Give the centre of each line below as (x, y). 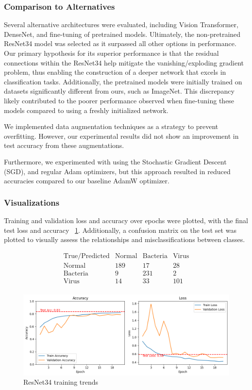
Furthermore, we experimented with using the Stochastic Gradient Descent (115, 161)
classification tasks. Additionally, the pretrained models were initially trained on (123, 81)
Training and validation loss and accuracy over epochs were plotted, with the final (126, 220)
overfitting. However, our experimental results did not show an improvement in (121, 136)
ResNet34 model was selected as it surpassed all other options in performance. (120, 43)
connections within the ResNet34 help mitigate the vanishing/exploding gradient (124, 62)
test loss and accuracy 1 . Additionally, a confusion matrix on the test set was (120, 230)
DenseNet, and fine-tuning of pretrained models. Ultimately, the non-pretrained (122, 34)
